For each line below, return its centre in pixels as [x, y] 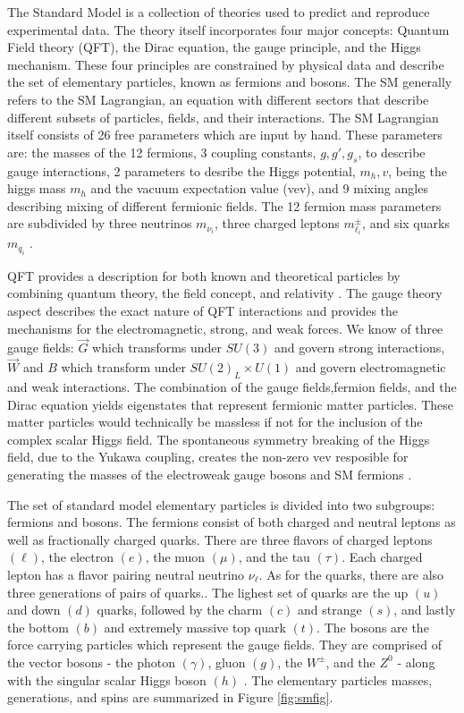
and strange [329, 610]
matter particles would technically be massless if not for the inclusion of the [215, 422]
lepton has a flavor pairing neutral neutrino [126, 574]
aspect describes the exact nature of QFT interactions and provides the [203, 310]
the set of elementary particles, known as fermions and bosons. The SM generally [230, 82]
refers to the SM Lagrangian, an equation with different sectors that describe [218, 99]
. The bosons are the [373, 627]
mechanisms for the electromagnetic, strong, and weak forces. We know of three [225, 328]
